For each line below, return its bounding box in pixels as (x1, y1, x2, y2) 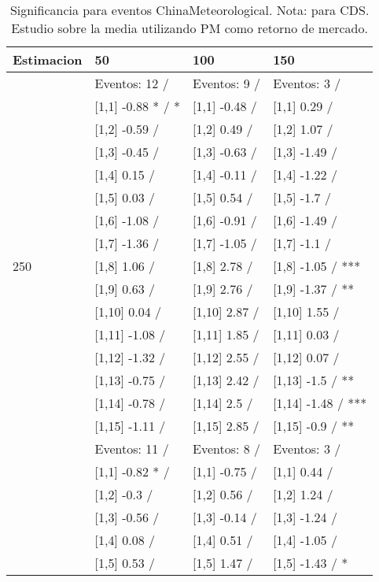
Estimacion (13, 50, 83, 69)
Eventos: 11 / (94, 439, 169, 458)
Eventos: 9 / (193, 74, 261, 92)
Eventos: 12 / (94, 74, 169, 92)
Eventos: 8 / (193, 439, 261, 458)
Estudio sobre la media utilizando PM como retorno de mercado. (11, 19, 368, 37)
